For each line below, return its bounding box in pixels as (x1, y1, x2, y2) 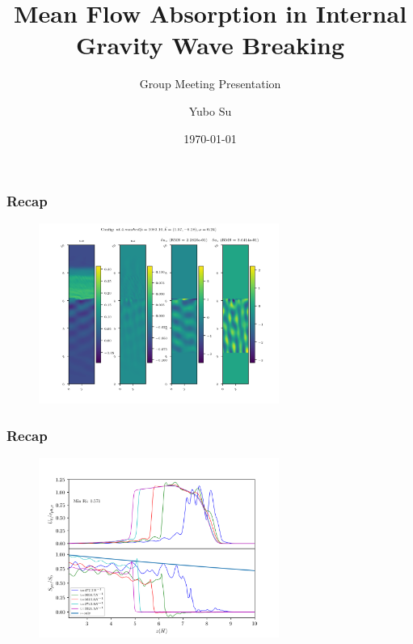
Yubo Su (188, 102, 232, 119)
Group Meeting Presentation (139, 75, 281, 92)
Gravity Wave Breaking (75, 28, 345, 61)
